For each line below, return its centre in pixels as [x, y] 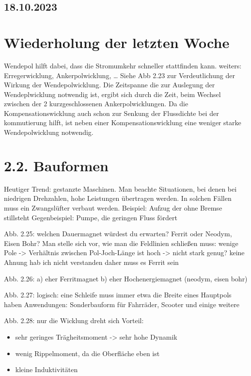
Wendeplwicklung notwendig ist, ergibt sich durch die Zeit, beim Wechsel [112, 94]
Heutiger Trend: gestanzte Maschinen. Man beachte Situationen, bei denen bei [120, 188]
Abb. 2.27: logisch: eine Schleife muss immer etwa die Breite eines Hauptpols [118, 295]
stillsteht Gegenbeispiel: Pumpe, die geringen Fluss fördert [91, 217]
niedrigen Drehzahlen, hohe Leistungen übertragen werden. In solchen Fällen [118, 198]
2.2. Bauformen [56, 165]
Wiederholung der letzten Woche [117, 42]
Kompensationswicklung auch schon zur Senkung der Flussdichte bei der [111, 113]
